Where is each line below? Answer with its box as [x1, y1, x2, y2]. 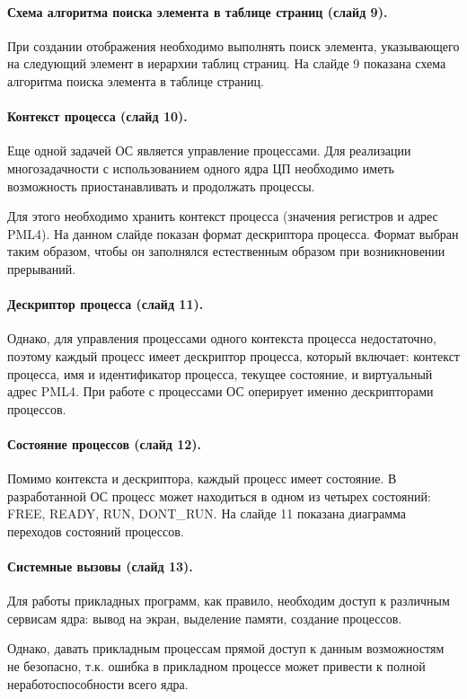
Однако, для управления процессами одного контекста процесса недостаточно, [7, 329, 436, 348]
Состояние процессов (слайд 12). [7, 434, 201, 453]
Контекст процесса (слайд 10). [7, 107, 188, 126]
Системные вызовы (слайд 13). [7, 557, 193, 576]
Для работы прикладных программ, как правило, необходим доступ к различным [7, 591, 450, 610]
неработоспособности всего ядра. [7, 674, 189, 693]
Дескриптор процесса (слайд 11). [7, 295, 204, 314]
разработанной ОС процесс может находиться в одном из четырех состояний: [7, 486, 431, 505]
